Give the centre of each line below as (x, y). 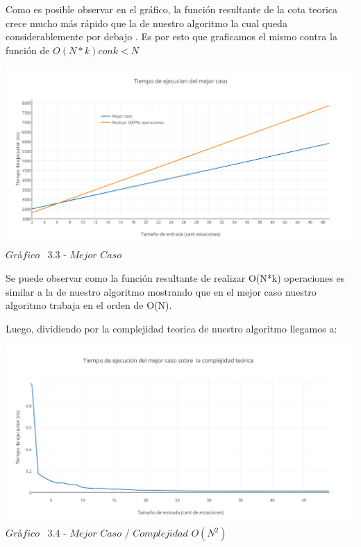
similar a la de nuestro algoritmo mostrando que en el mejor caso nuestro (161, 291)
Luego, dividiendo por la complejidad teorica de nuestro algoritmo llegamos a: (171, 328)
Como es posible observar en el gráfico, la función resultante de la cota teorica (172, 9)
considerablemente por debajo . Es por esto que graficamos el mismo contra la (171, 36)
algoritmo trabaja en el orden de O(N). (89, 305)
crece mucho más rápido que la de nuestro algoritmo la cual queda (146, 23)
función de (28, 50)
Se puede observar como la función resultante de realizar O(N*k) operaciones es (175, 277)
